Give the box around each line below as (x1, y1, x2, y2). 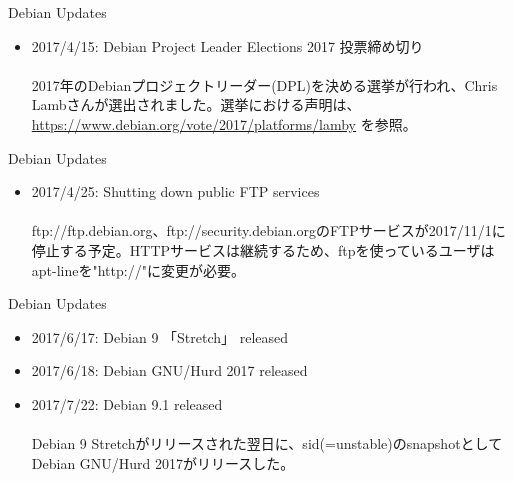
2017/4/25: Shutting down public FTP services (31, 181, 320, 202)
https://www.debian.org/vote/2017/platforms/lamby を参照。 (31, 113, 417, 134)
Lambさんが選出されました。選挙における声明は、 (31, 94, 361, 115)
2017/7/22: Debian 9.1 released (31, 393, 223, 414)
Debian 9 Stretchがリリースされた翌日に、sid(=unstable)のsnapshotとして (31, 433, 503, 454)
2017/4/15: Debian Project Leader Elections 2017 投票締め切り (31, 35, 424, 56)
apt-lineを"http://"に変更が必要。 (31, 259, 245, 280)
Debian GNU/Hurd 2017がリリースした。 (31, 452, 295, 473)
